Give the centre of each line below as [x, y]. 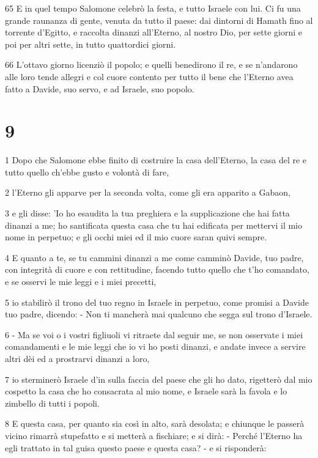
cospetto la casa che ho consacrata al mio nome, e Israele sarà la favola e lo [146, 391]
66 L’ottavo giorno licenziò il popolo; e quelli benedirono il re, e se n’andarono [151, 65]
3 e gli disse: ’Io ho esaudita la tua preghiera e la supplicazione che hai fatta [147, 213]
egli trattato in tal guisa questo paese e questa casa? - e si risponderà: [136, 447]
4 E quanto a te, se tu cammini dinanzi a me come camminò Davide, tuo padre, [154, 257]
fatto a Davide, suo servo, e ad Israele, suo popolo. [100, 88]
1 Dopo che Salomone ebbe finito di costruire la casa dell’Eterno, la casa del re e [156, 160]
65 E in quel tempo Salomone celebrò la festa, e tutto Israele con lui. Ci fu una [153, 8]
